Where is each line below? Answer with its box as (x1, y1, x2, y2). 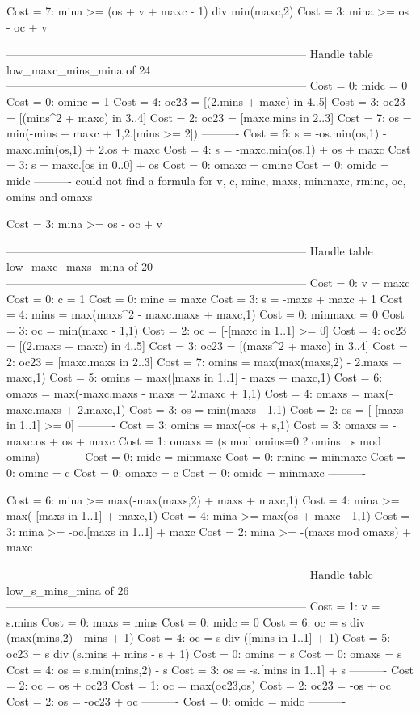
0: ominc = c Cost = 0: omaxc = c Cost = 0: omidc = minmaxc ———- (6, 464, 366, 481)
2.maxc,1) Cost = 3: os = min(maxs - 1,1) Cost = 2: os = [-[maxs (77, 400, 404, 417)
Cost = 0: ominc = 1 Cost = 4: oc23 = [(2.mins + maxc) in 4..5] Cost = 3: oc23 (6, 92, 405, 109)
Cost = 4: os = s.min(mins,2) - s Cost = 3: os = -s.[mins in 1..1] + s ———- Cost (6, 660, 414, 677)
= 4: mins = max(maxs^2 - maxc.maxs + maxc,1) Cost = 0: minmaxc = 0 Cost (6, 306, 405, 323)
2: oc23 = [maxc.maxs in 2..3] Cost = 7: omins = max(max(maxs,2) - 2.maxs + (6, 352, 402, 369)
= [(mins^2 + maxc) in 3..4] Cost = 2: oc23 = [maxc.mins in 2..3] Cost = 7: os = (6, 108, 412, 125)
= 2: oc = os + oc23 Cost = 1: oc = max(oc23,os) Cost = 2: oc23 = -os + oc (6, 677, 391, 694)
